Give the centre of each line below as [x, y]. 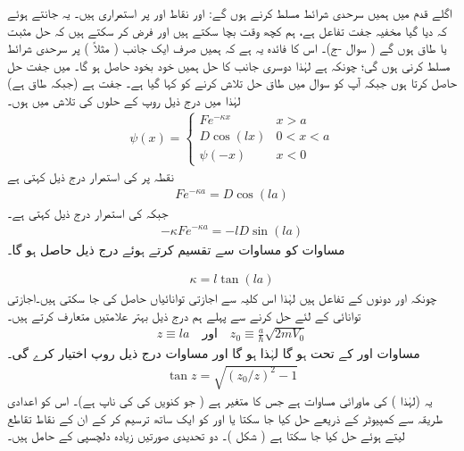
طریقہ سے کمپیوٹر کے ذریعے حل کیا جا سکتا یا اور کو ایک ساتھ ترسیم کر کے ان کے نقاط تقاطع [225, 418]
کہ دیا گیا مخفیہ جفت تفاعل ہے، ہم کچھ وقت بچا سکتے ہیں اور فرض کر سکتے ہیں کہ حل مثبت [227, 30]
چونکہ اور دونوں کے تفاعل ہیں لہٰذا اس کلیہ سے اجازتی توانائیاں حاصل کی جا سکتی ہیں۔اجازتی [222, 298]
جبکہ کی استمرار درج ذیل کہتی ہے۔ [88, 212]
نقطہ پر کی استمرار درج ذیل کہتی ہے [91, 176]
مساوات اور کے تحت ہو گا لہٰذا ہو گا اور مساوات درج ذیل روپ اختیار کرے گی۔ [214, 352]
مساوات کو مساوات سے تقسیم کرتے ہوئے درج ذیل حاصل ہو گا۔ [176, 249]
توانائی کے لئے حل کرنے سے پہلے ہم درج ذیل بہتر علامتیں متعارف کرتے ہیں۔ [184, 315]
